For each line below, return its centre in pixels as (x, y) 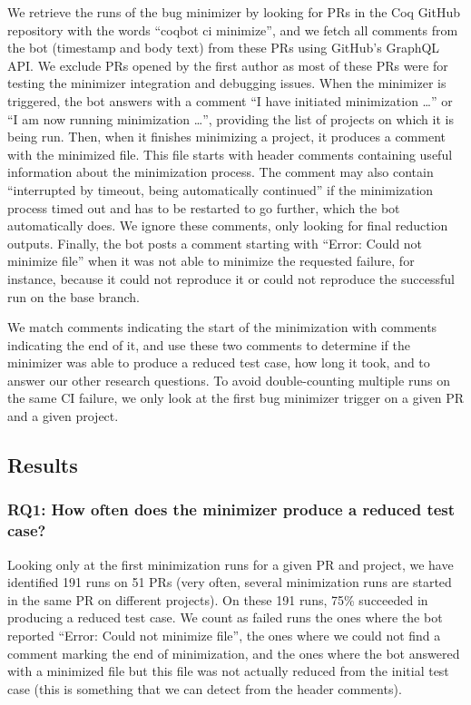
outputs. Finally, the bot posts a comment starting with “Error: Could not (215, 243)
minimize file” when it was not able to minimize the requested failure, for (211, 261)
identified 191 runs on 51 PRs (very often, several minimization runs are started (230, 582)
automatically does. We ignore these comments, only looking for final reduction (228, 225)
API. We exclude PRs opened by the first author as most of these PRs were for (228, 65)
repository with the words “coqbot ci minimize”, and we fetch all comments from (233, 29)
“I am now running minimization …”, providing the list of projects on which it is (231, 118)
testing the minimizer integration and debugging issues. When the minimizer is (227, 83)
